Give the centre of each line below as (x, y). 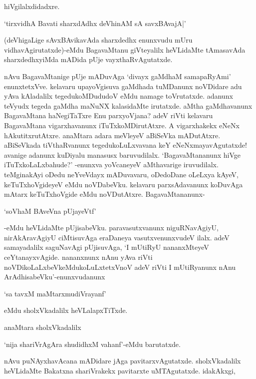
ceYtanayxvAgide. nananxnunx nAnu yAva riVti (78, 257)
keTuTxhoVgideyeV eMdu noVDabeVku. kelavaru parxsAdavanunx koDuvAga (124, 184)
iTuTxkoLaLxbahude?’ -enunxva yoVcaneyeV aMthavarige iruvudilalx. (111, 164)
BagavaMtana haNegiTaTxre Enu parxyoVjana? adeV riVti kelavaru (109, 115)
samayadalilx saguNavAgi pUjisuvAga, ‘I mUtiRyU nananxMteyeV (107, 247)
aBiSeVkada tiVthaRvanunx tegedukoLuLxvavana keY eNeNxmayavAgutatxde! (126, 145)
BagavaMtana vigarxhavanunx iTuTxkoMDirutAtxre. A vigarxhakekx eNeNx (122, 125)
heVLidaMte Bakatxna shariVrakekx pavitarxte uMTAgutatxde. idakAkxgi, (120, 370)
